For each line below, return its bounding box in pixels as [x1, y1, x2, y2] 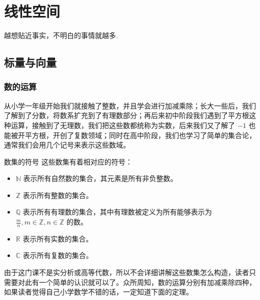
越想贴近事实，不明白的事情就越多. [4, 30, 118, 40]
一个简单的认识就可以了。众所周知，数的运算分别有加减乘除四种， [38, 276, 256, 287]
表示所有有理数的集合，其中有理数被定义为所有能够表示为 [22, 206, 212, 217]
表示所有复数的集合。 [22, 250, 93, 260]
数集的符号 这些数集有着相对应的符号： [4, 156, 132, 166]
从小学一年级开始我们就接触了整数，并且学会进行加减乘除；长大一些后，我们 [4, 100, 256, 110]
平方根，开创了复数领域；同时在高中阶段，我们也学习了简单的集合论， [24, 129, 256, 140]
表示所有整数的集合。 [22, 189, 93, 200]
